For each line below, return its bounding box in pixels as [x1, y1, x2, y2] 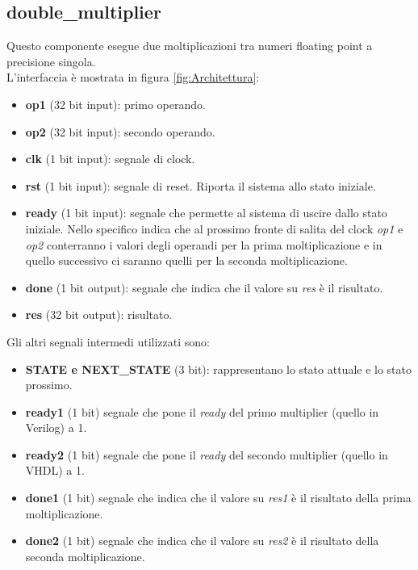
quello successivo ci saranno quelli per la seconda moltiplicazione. [25, 252, 348, 269]
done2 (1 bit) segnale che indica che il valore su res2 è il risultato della [25, 532, 379, 549]
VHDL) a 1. [25, 462, 85, 479]
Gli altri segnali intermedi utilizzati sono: [6, 333, 210, 350]
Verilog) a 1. [25, 419, 87, 436]
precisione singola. [6, 52, 96, 69]
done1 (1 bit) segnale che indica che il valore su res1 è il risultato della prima [25, 489, 412, 506]
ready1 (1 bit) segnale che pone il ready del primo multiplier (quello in [25, 403, 379, 420]
